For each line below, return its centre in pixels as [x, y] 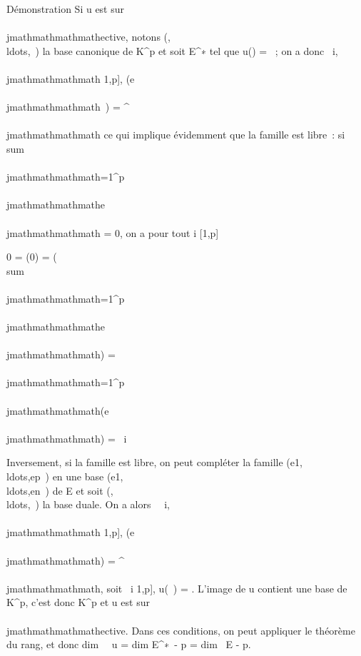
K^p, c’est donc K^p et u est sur [78, 602]
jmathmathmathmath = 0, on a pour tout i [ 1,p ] [113, 232]
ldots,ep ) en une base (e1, [65, 476]
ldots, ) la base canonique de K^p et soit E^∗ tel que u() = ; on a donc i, [172, 50]
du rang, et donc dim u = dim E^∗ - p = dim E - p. [129, 644]
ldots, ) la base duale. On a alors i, [88, 504]
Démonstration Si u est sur [66, 9]
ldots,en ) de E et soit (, [60, 490]
